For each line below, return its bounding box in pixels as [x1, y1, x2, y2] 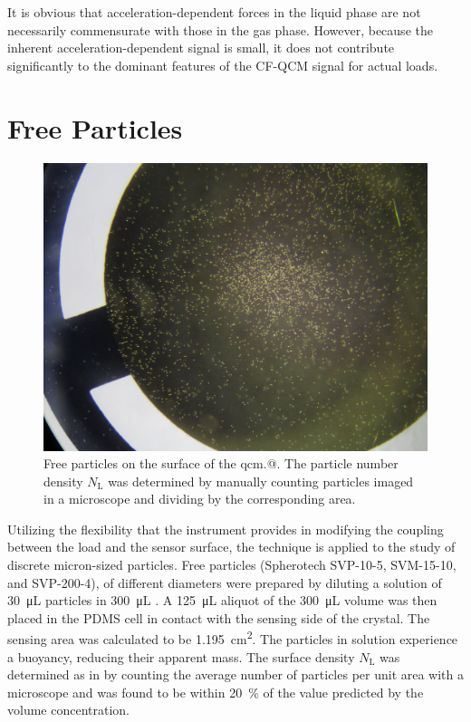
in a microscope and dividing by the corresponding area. [43, 489, 356, 508]
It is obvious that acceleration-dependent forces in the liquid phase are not [7, 3, 421, 21]
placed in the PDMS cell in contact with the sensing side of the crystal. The [7, 608, 430, 627]
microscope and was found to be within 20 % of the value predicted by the [7, 682, 424, 701]
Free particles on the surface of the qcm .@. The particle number [43, 454, 399, 473]
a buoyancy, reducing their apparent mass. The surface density [7, 647, 355, 666]
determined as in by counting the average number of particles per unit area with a [7, 665, 464, 684]
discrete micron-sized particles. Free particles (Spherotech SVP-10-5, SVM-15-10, [7, 555, 457, 574]
